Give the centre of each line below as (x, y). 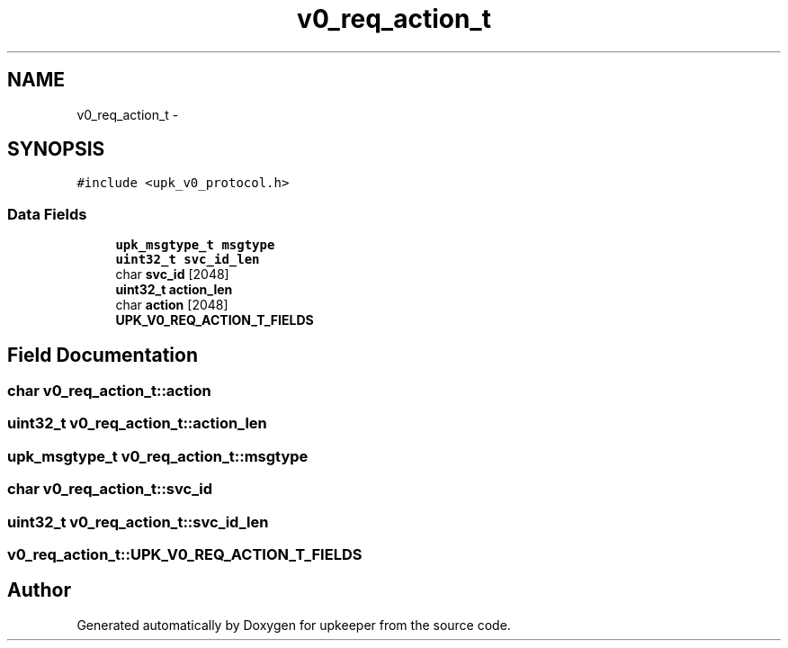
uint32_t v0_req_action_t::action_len (137, 423)
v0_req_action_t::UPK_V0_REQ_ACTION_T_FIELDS (185, 554)
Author (39, 590)
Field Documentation (103, 355)
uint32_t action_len (174, 290)
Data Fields (47, 214)
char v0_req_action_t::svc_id (110, 489)
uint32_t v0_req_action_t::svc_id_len (138, 522)
